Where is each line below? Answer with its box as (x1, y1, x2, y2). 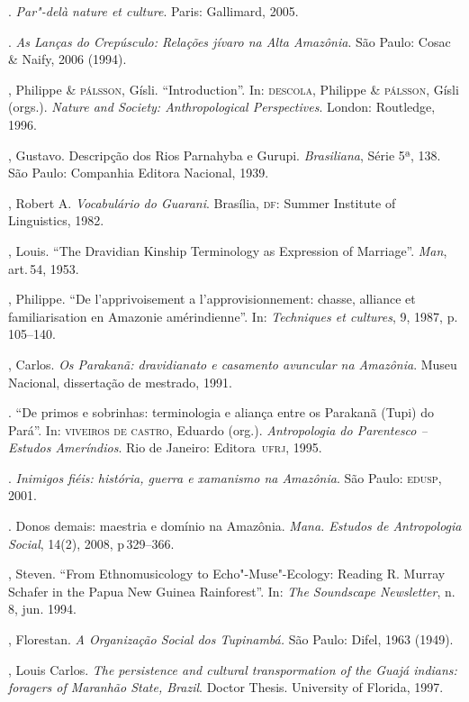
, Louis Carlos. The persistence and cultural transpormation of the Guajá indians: (8, 660, 457, 679)
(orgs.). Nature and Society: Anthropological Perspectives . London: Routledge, (8, 97, 436, 116)
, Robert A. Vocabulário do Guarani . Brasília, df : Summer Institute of (8, 193, 396, 212)
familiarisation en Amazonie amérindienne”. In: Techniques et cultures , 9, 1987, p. (8, 306, 458, 325)
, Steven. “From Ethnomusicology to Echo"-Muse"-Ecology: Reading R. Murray (8, 564, 446, 583)
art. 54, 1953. (8, 259, 79, 278)
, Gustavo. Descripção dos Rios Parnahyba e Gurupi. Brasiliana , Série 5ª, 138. (8, 145, 441, 164)
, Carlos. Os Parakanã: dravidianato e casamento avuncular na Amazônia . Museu (8, 354, 457, 373)
